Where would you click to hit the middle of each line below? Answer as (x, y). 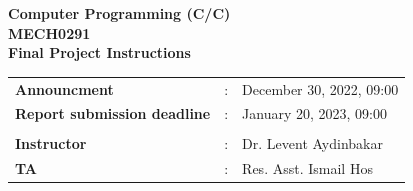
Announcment (64, 88)
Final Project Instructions (99, 52)
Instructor (51, 143)
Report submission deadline (113, 113)
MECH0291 (49, 32)
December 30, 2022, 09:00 (320, 88)
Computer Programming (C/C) (119, 13)
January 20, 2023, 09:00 (315, 113)
